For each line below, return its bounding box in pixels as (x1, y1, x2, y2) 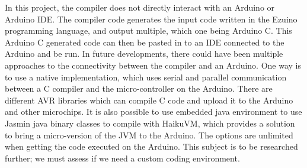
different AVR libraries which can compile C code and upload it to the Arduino (5, 93, 293, 106)
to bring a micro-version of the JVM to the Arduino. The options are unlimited (5, 128, 293, 141)
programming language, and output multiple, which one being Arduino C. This (5, 24, 292, 37)
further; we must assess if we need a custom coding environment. (5, 151, 240, 164)
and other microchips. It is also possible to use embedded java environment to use (5, 105, 302, 118)
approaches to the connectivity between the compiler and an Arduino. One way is (5, 59, 301, 71)
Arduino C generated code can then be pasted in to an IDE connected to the (5, 35, 284, 48)
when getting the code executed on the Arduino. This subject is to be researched (5, 140, 298, 153)
